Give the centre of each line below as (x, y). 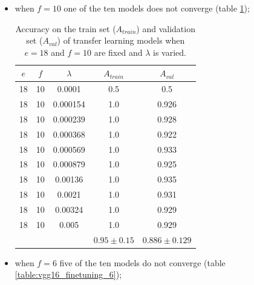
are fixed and (118, 52)
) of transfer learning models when (121, 40)
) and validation (166, 28)
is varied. (169, 52)
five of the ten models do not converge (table (142, 262)
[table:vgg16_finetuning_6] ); (68, 274)
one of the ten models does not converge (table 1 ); (157, 8)
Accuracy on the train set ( (66, 28)
